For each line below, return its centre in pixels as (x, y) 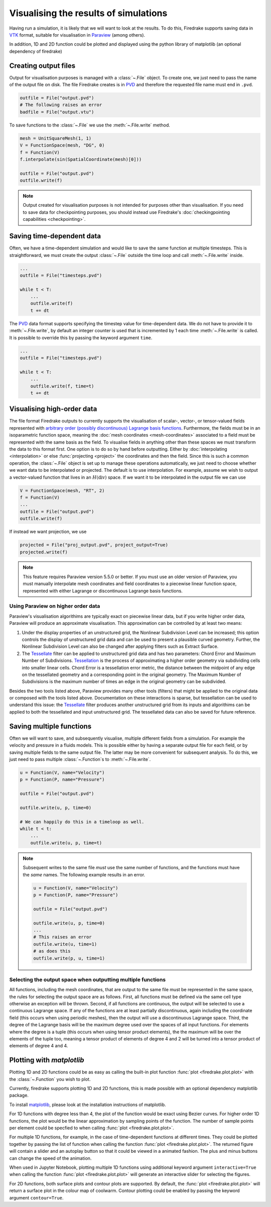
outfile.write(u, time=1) (65, 944)
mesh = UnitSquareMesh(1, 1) (56, 138)
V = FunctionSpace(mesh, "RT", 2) (62, 490)
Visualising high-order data (53, 409)
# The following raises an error (61, 105)
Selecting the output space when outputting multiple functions (87, 980)
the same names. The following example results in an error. (84, 875)
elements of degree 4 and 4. (39, 1046)
